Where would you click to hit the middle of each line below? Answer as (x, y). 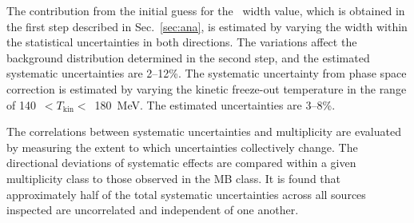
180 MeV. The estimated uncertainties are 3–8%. (215, 104)
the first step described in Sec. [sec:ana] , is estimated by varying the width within (207, 26)
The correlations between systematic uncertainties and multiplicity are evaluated (204, 131)
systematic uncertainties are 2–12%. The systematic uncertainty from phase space (207, 73)
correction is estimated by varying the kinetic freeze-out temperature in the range (207, 88)
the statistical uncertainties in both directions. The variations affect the (182, 42)
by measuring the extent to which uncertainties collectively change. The (182, 147)
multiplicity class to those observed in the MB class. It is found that (174, 178)
